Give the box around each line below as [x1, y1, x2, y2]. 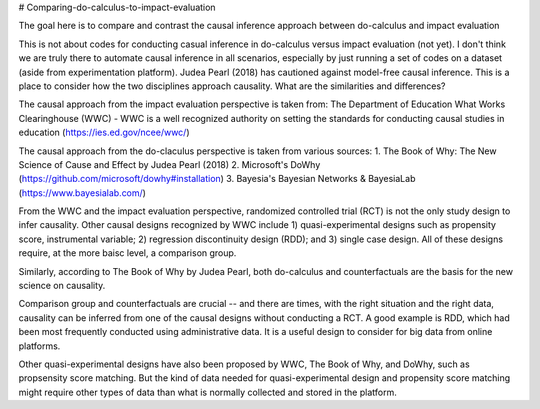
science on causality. [18, 280, 106, 292]
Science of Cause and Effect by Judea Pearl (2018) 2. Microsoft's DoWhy [18, 158, 321, 170]
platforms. [18, 340, 61, 352]
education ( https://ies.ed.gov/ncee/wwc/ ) [18, 126, 190, 139]
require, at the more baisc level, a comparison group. [18, 247, 237, 259]
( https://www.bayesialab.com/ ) [18, 186, 147, 199]
